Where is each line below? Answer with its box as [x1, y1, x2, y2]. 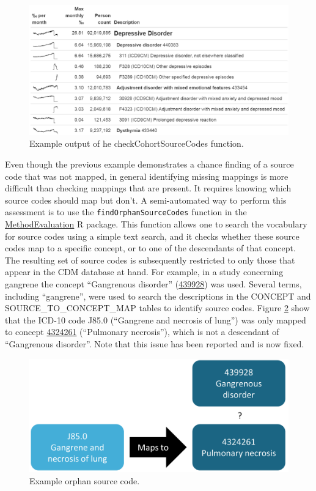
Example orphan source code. [29, 474, 140, 487]
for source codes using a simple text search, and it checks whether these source [5, 229, 299, 242]
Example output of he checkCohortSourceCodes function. [29, 137, 244, 150]
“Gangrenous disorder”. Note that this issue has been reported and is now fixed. [5, 337, 304, 350]
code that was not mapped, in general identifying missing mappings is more [5, 169, 288, 182]
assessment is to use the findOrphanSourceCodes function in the [5, 205, 247, 218]
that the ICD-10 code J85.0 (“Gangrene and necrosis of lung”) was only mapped [5, 313, 306, 326]
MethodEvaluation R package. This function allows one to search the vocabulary [5, 218, 307, 231]
